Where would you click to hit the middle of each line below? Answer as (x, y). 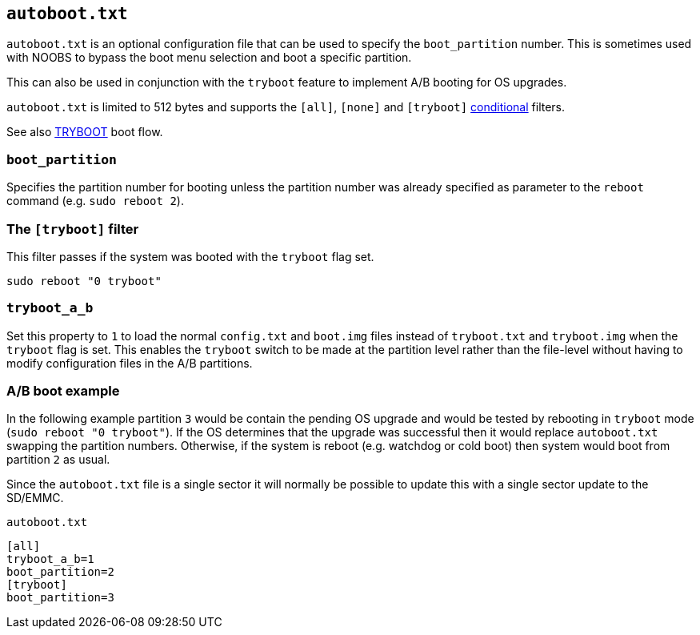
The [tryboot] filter (73, 229)
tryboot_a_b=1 (50, 559)
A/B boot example (63, 391)
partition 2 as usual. (58, 460)
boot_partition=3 (60, 598)
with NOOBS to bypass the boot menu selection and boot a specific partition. (209, 58)
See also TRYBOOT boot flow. (85, 132)
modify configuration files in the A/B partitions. (130, 363)
